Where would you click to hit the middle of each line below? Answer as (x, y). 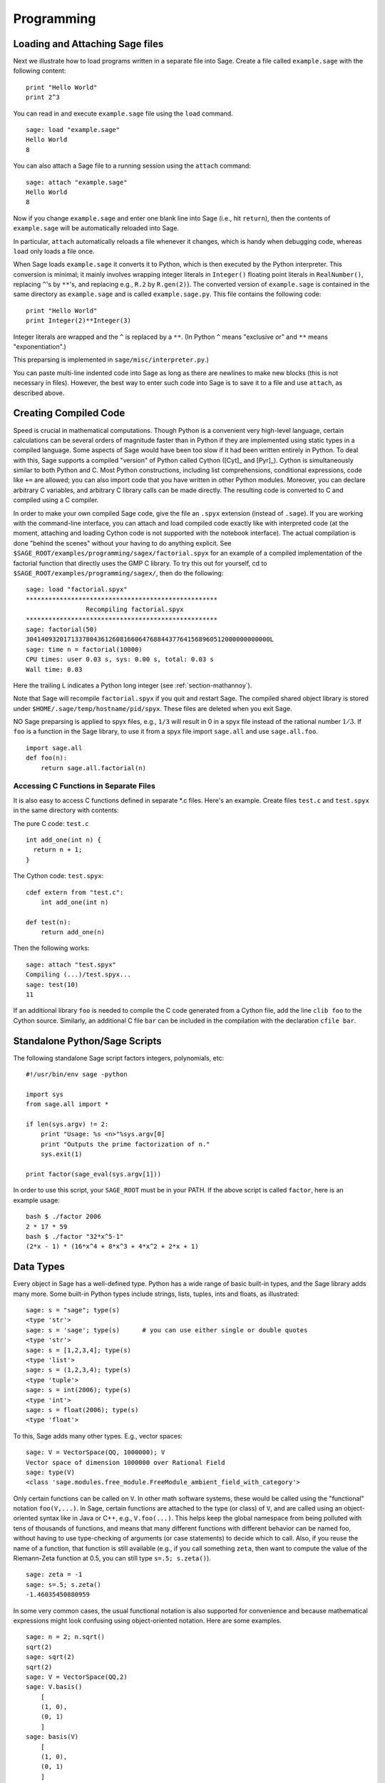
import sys (45, 1094)
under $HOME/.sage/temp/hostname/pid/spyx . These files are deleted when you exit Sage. (153, 708)
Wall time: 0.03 (54, 669)
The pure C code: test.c (51, 823)
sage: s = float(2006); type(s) (82, 1410)
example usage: (36, 1200)
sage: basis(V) (52, 1737)
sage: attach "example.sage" (77, 182)
